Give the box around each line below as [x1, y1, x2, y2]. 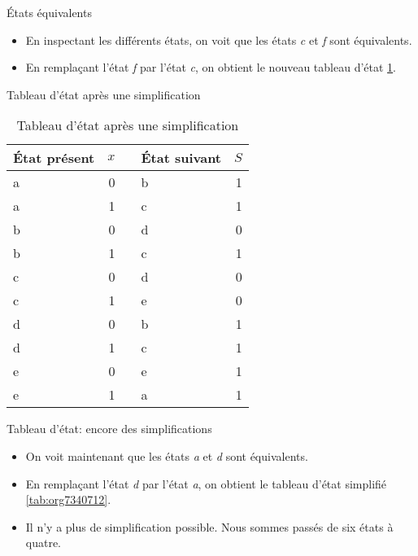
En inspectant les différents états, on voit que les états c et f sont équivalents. [25, 31, 412, 48]
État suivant [141, 148, 221, 168]
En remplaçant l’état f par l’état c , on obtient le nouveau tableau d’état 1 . [25, 59, 396, 76]
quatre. [25, 534, 62, 551]
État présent [13, 148, 95, 168]
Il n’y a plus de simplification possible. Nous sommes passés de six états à [25, 518, 394, 535]
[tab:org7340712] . [25, 491, 111, 508]
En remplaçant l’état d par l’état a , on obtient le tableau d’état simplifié [25, 475, 387, 492]
